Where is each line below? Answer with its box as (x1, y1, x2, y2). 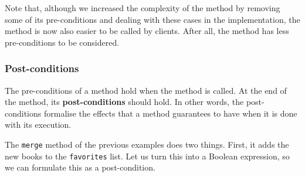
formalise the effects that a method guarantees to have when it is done (43, 107, 297, 119)
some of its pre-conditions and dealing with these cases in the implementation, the (5, 13, 300, 25)
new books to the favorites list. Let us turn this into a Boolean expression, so (5, 149, 290, 162)
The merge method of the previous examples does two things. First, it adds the (5, 138, 289, 150)
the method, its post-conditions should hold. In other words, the (5, 96, 244, 108)
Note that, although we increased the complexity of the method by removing (5, 2, 280, 13)
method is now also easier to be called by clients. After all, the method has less (5, 25, 289, 37)
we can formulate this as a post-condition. (5, 161, 155, 173)
